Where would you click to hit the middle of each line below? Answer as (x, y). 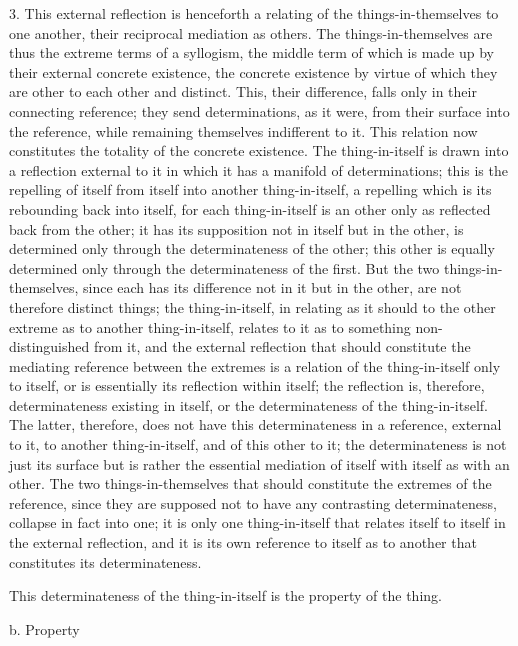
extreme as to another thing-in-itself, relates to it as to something (210, 326)
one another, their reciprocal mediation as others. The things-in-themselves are (251, 32)
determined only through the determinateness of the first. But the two (224, 267)
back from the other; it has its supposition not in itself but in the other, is (236, 228)
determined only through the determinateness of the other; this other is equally (252, 248)
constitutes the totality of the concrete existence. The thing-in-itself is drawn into (259, 150)
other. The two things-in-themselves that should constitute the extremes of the (250, 483)
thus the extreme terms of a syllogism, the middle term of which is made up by (252, 52)
